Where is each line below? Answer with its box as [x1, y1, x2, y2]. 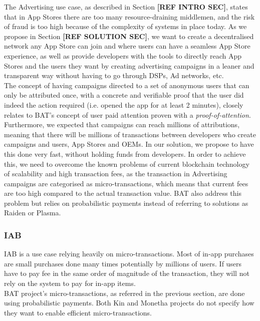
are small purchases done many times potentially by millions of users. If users [4, 258, 242, 268]
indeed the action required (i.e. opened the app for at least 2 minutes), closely [4, 99, 243, 110]
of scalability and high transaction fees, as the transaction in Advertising [4, 168, 227, 179]
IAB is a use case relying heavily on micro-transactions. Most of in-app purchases [4, 248, 254, 259]
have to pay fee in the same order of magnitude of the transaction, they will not [4, 268, 249, 278]
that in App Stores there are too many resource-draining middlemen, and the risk [4, 11, 255, 22]
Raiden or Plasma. [4, 207, 61, 218]
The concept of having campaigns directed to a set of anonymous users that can [4, 80, 249, 90]
